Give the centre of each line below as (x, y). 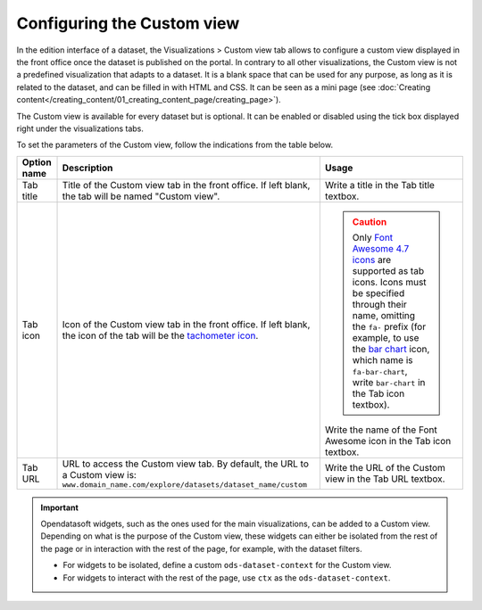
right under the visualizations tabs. (80, 128)
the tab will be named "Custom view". (141, 196)
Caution (370, 221)
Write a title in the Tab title (379, 185)
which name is (382, 359)
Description (87, 168)
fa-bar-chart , (380, 371)
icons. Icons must (390, 282)
